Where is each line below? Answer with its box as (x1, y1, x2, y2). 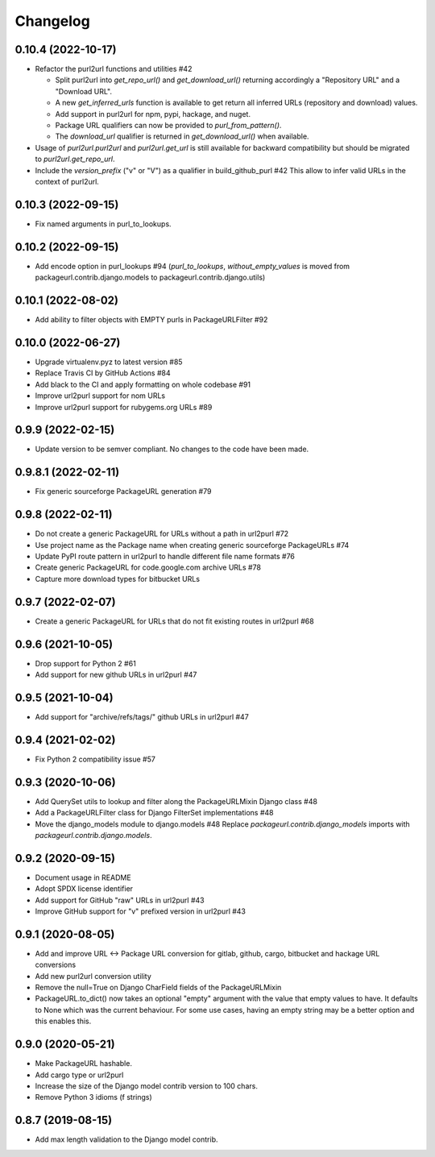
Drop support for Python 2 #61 (35, 658, 136, 668)
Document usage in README (35, 873, 132, 882)
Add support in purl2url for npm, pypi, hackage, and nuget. (55, 109, 251, 118)
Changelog (14, 12, 90, 30)
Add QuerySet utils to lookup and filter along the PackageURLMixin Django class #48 (35, 796, 318, 806)
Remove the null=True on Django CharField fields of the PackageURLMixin (35, 983, 282, 993)
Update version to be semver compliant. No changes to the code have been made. (35, 444, 309, 454)
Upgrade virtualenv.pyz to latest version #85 (35, 357, 183, 367)
